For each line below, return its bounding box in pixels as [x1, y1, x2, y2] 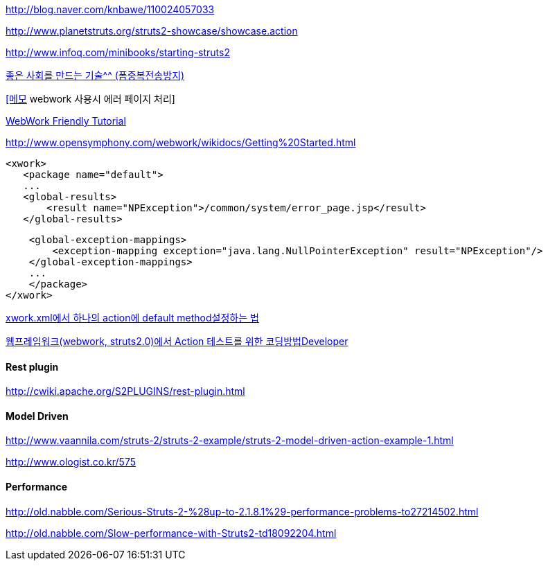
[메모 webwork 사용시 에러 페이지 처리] [6, 93, 175, 105]
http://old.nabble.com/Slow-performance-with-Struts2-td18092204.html [6, 527, 337, 539]
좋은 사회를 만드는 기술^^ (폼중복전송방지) [6, 69, 185, 81]
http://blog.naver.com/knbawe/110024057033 [6, 3, 215, 15]
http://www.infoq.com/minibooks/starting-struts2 [6, 46, 230, 58]
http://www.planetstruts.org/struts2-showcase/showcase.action [6, 25, 298, 37]
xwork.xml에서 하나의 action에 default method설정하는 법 [6, 312, 259, 324]
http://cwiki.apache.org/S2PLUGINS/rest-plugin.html [6, 385, 245, 398]
